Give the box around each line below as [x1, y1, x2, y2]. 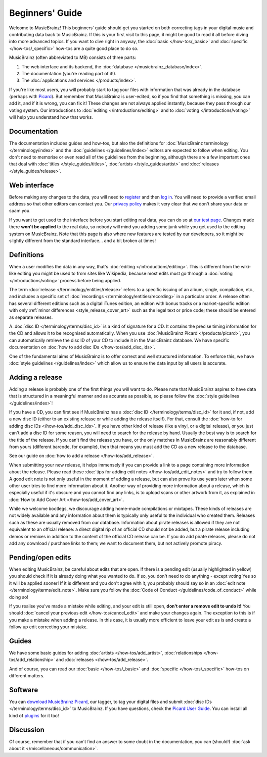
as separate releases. [9, 314, 53, 320]
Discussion [9, 725, 44, 734]
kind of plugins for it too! [9, 712, 59, 718]
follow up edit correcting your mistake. [9, 624, 88, 630]
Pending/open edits [9, 553, 71, 561]
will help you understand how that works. [9, 114, 93, 120]
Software [9, 686, 38, 694]
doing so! [9, 594, 28, 600]
